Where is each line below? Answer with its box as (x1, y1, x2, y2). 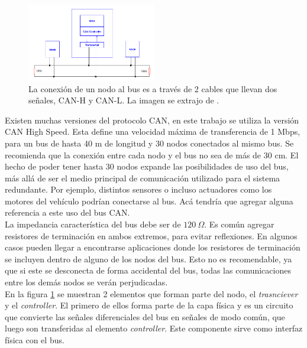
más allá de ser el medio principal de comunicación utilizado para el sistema (5, 171, 280, 184)
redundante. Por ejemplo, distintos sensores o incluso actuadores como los (5, 183, 272, 196)
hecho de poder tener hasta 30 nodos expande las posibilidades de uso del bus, (5, 160, 289, 173)
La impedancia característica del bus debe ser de (5, 218, 181, 230)
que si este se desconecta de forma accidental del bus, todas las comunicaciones (5, 264, 291, 277)
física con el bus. (5, 334, 64, 346)
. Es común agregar (204, 218, 274, 230)
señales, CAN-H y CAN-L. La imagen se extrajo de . (28, 94, 219, 106)
